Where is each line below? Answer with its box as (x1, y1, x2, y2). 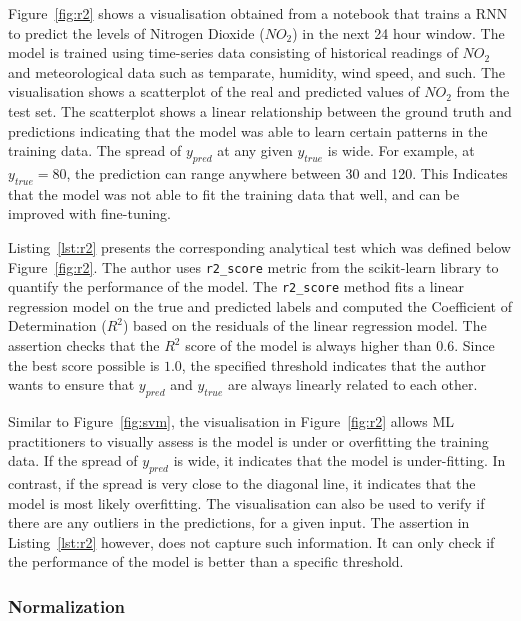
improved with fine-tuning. (8, 203, 172, 224)
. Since (454, 335, 495, 356)
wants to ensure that (8, 374, 135, 395)
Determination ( (8, 315, 107, 336)
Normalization (8, 593, 126, 618)
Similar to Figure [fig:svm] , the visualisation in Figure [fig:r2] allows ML (8, 411, 455, 432)
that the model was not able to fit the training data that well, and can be (8, 183, 460, 204)
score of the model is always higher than (185, 335, 432, 356)
